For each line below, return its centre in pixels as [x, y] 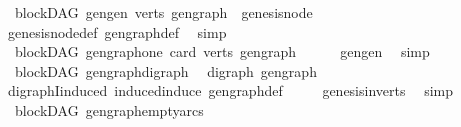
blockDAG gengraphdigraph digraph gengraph [165, 70]
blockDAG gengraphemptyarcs [109, 109]
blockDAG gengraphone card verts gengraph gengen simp [222, 51]
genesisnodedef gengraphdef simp [117, 31]
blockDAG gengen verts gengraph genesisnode [163, 12]
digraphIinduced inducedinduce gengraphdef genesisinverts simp [230, 90]
